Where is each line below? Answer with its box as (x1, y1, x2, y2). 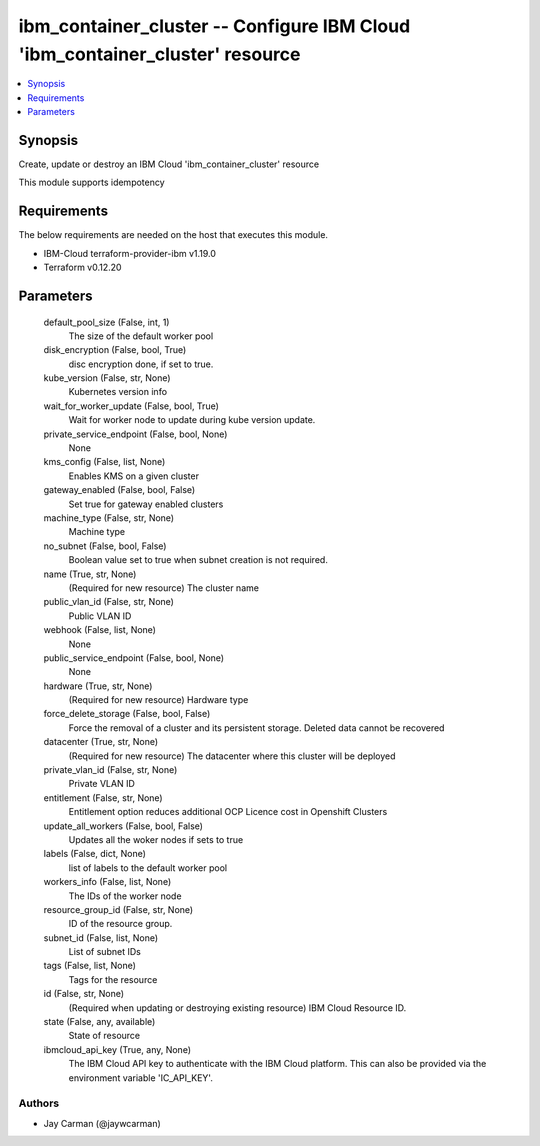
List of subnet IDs (68, 946, 142, 958)
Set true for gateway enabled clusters (68, 498, 224, 510)
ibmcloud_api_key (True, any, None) (43, 1043, 192, 1055)
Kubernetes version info (68, 386, 168, 398)
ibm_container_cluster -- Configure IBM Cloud (18, 15, 411, 37)
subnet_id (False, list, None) (43, 931, 159, 944)
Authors (18, 1096, 60, 1110)
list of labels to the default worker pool (68, 861, 228, 874)
